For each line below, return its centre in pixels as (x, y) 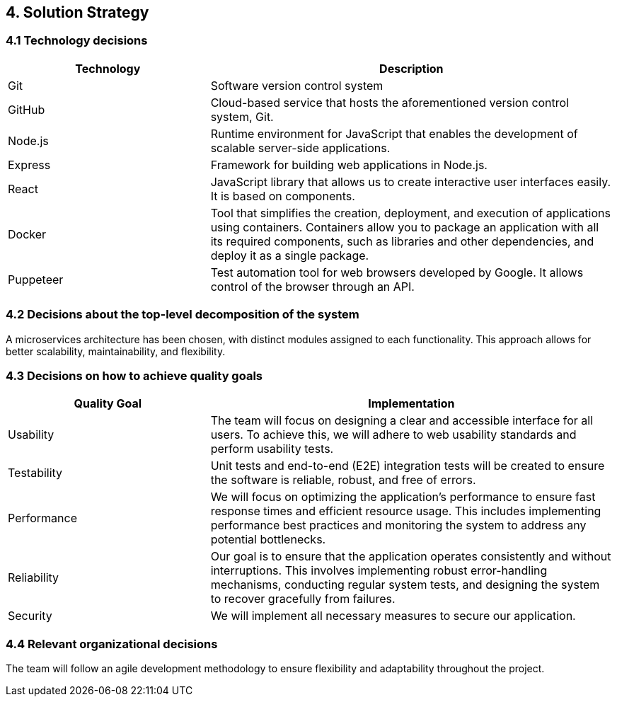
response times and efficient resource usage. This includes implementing (406, 511)
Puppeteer (36, 279)
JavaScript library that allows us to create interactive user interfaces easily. (411, 182)
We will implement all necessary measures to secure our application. (393, 616)
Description (411, 68)
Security (30, 616)
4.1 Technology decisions (77, 41)
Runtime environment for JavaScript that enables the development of (394, 133)
